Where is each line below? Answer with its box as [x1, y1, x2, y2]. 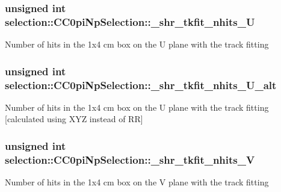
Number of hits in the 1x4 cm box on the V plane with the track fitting [5, 176, 269, 188]
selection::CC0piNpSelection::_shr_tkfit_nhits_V [5, 152, 255, 167]
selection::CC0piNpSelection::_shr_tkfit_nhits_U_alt [5, 77, 277, 92]
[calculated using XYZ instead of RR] [5, 113, 143, 125]
